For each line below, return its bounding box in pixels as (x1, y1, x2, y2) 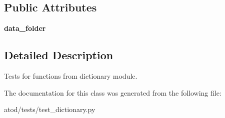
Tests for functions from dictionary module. (4, 71, 137, 81)
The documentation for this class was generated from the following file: (4, 87, 221, 98)
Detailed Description (4, 47, 113, 63)
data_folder (4, 23, 46, 33)
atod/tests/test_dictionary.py (4, 104, 95, 115)
